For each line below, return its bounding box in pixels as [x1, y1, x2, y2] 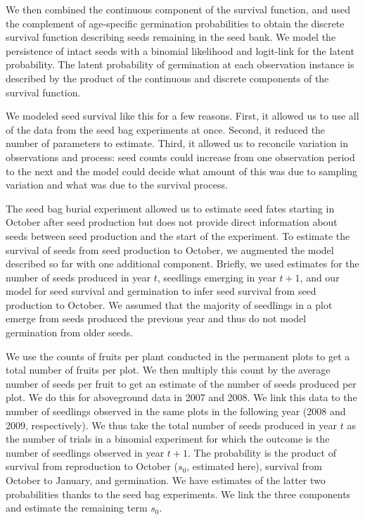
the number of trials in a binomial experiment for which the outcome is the [6, 431, 330, 446]
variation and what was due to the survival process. [6, 177, 228, 192]
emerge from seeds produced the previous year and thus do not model [6, 311, 307, 326]
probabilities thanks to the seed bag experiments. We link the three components [6, 486, 351, 501]
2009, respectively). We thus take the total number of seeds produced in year [6, 417, 338, 432]
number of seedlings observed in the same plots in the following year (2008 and [6, 404, 346, 419]
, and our [300, 269, 340, 284]
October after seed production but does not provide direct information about [6, 215, 338, 229]
